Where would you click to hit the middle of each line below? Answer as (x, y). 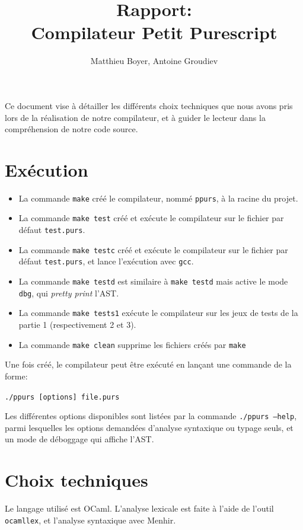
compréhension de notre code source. (71, 129)
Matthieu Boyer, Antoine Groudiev (154, 61)
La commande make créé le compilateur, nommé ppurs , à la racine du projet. (158, 198)
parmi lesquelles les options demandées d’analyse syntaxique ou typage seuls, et (149, 427)
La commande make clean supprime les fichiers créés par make (132, 344)
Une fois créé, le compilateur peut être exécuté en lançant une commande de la (148, 364)
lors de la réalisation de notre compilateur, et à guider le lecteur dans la (135, 117)
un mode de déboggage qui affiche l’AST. (79, 439)
